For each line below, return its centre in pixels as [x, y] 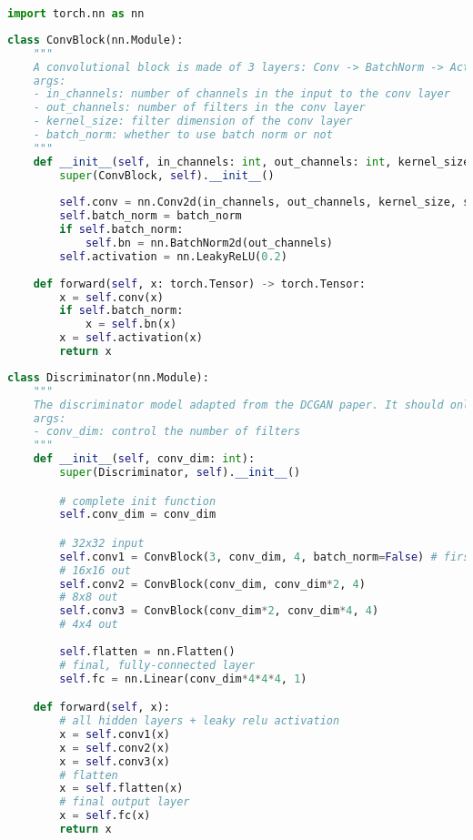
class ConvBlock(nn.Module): [96, 40]
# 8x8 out [89, 597]
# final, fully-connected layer [157, 665]
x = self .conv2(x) [115, 748]
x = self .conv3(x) [115, 761]
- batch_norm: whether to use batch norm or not [183, 135]
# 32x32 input [102, 543]
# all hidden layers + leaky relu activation [200, 721]
